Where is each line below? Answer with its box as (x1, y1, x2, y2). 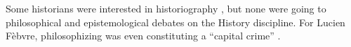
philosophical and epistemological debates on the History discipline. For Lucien (6, 15, 345, 29)
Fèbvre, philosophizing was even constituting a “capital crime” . (6, 28, 281, 43)
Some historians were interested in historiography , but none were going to (6, 1, 326, 15)
